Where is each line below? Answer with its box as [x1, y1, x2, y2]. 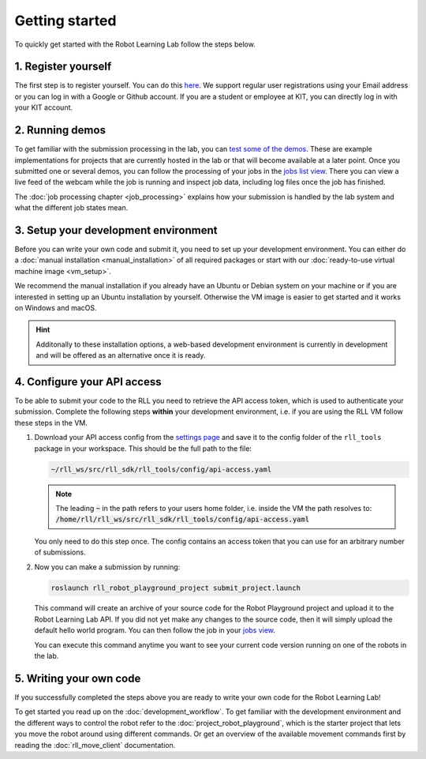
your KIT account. [14, 103, 73, 112]
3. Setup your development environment [14, 224, 218, 237]
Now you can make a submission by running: [34, 562, 181, 572]
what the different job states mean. [14, 203, 129, 212]
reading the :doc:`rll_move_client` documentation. [14, 740, 176, 750]
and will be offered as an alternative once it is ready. [35, 351, 206, 360]
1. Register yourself [14, 60, 112, 73]
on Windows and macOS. [14, 302, 98, 312]
